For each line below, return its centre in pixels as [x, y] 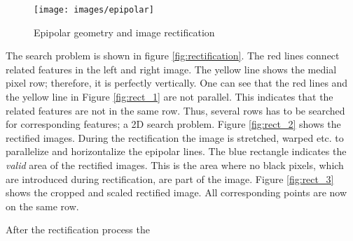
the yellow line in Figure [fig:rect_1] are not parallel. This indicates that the [169, 97]
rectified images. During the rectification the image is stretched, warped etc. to [175, 137]
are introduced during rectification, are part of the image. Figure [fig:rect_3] [170, 178]
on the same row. [42, 206]
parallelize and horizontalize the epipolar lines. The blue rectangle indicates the [176, 151]
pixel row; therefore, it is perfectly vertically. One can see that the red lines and [177, 83]
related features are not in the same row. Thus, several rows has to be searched [175, 110]
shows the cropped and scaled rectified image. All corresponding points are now [176, 192]
